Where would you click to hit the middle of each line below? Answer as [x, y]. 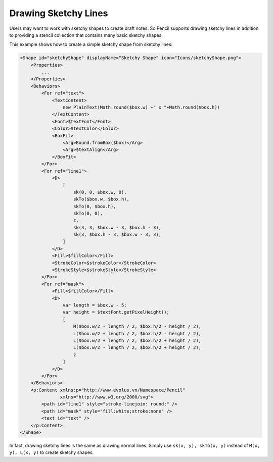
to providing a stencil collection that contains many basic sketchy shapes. [86, 35]
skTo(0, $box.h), [95, 206]
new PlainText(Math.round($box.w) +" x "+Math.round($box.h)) [141, 108]
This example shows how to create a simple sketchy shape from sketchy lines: [91, 44]
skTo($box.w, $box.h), [102, 199]
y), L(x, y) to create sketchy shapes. [52, 452]
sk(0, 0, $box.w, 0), [100, 192]
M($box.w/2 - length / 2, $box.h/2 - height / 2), [138, 326]
